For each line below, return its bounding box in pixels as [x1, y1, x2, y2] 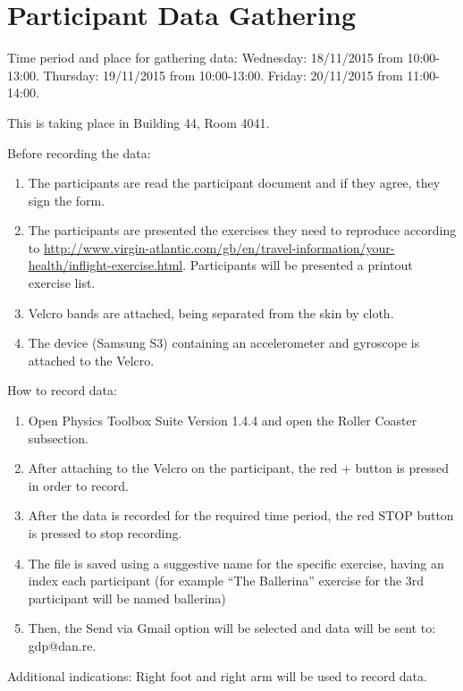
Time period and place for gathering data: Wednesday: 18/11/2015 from [7, 48, 403, 67]
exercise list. [28, 274, 96, 292]
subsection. [28, 428, 88, 447]
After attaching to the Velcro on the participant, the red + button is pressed [28, 459, 450, 477]
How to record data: [7, 381, 117, 400]
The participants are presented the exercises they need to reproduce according [28, 221, 457, 240]
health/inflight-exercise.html [28, 256, 183, 274]
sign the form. [28, 190, 105, 209]
